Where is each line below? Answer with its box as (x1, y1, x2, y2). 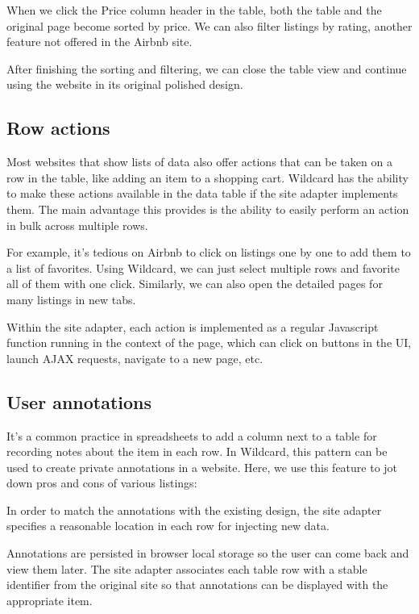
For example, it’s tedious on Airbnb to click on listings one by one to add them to (6, 244, 411, 261)
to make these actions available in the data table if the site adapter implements (6, 185, 398, 202)
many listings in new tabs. (6, 290, 136, 307)
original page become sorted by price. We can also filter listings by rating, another (6, 17, 413, 34)
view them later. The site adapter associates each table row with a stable (6, 560, 367, 577)
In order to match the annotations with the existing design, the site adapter (6, 501, 382, 518)
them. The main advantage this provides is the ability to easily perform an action (6, 200, 409, 217)
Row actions (6, 115, 110, 140)
